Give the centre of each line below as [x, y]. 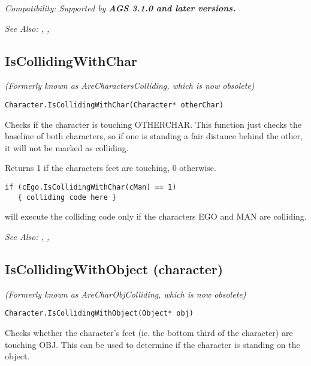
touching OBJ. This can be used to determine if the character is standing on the [153, 344]
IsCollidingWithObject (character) [114, 268]
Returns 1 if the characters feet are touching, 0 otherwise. [111, 168]
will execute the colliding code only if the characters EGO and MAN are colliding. [156, 216]
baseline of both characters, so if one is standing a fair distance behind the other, [154, 136]
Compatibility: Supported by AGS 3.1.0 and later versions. [120, 8]
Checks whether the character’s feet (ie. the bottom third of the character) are [149, 332]
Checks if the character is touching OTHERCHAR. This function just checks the [153, 124]
